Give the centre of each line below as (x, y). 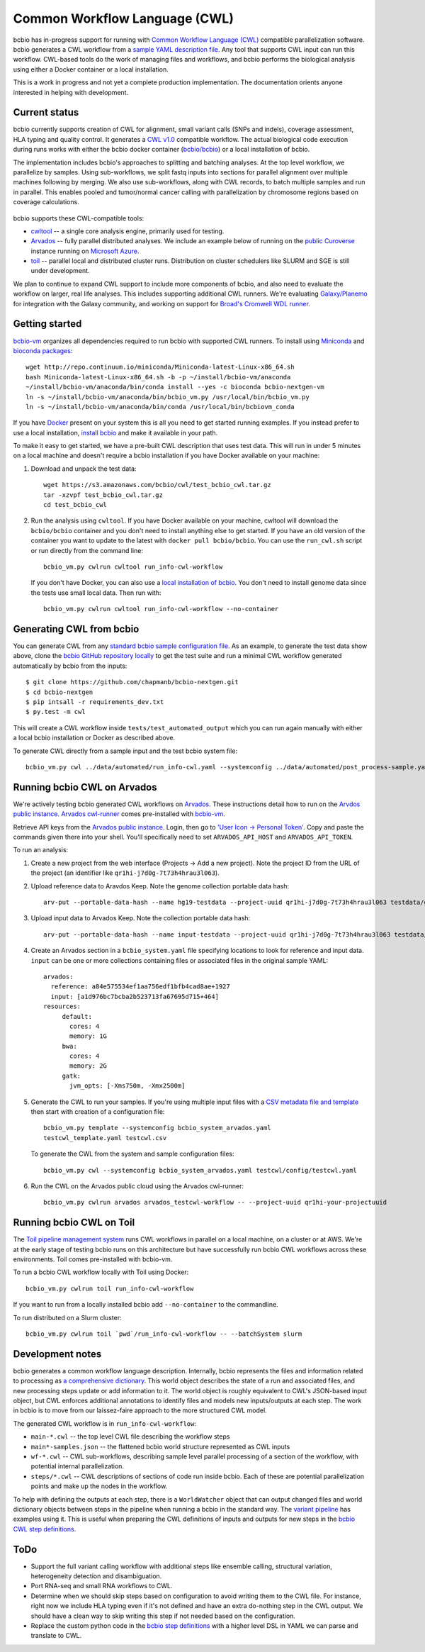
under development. (60, 271)
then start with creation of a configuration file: (98, 1112)
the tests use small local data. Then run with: (96, 593)
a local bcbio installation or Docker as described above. (94, 738)
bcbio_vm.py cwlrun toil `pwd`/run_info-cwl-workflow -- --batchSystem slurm (164, 1334)
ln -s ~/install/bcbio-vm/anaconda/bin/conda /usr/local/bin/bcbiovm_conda (160, 407)
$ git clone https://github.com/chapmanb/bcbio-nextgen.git (132, 682)
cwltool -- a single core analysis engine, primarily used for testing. (127, 231)
